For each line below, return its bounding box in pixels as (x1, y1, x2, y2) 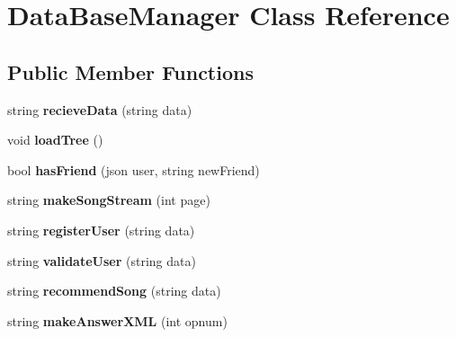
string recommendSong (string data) (7, 281, 221, 300)
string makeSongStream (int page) (7, 191, 210, 209)
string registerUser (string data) (7, 220, 195, 239)
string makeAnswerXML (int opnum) (7, 311, 228, 330)
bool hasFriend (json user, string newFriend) (7, 160, 260, 179)
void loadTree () (7, 130, 103, 149)
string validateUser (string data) (7, 251, 196, 270)
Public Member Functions (7, 58, 254, 85)
